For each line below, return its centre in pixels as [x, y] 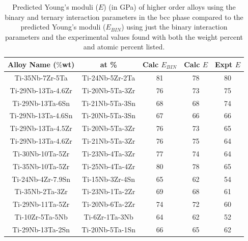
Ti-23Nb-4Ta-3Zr [109, 153]
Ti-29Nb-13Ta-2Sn [41, 229]
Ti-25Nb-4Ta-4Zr [109, 166]
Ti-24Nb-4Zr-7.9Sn [41, 179]
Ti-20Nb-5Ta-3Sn [109, 115]
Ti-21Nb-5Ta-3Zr [109, 141]
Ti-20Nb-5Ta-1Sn [109, 229]
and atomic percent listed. [124, 47]
